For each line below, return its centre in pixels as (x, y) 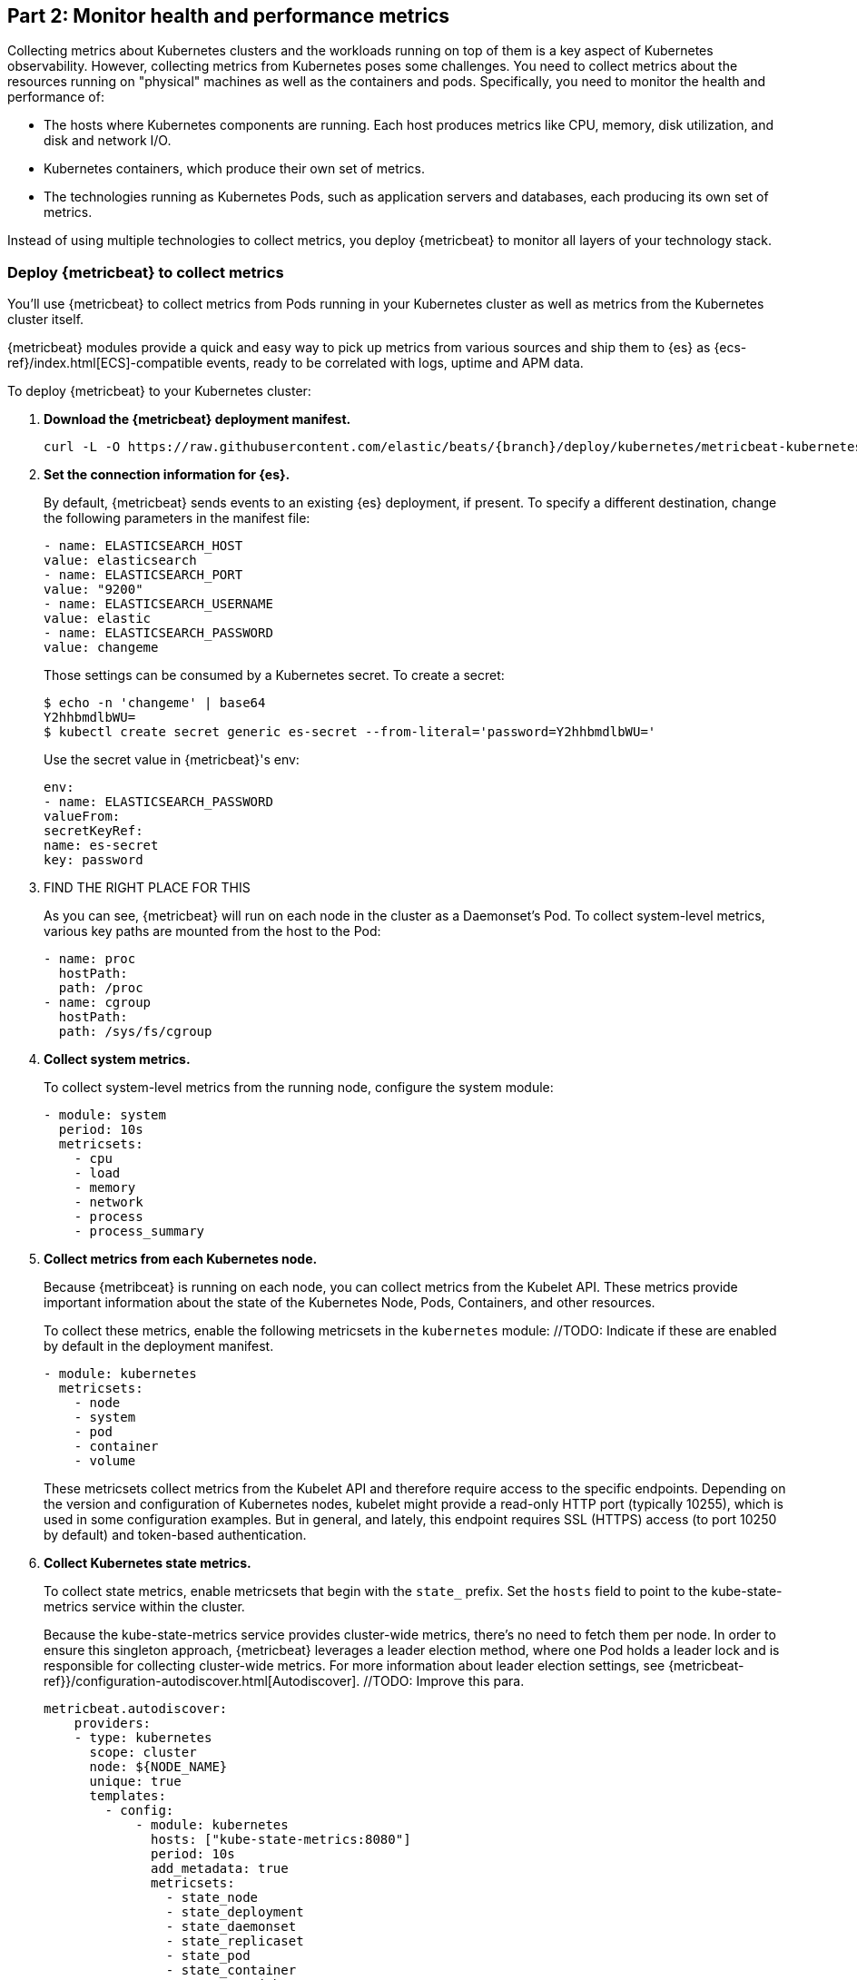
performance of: (56, 97)
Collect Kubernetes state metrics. (148, 1563)
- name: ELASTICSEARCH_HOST (143, 546)
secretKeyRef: (94, 831)
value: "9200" (94, 590)
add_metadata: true (220, 1869)
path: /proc (101, 988)
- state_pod (208, 1956)
